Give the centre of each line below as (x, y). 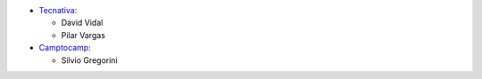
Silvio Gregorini (89, 60)
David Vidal (82, 23)
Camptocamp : (65, 48)
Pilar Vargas (83, 35)
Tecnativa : (58, 10)
